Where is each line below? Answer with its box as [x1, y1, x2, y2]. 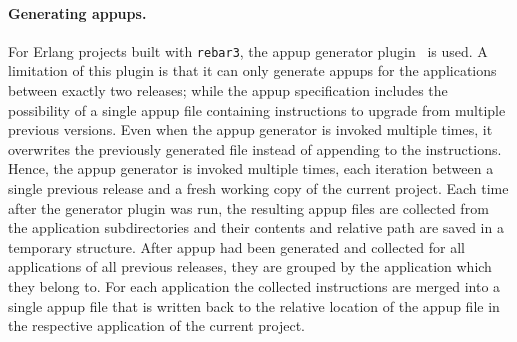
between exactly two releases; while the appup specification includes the [8, 80, 448, 101]
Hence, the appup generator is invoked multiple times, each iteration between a [8, 158, 494, 179]
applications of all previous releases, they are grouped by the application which [8, 256, 492, 277]
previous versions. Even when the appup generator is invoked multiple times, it [8, 119, 493, 140]
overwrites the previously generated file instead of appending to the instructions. [8, 138, 502, 159]
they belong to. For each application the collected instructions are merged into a [8, 275, 501, 296]
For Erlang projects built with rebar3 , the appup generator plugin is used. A [8, 40, 488, 61]
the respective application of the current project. [8, 315, 305, 336]
